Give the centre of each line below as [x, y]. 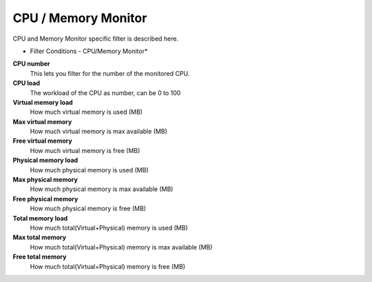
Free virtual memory [42, 141]
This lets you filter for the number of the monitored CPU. [110, 73]
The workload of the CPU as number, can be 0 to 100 [105, 92]
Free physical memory [45, 199]
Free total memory [40, 257]
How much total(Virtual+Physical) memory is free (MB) [108, 266]
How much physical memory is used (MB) [89, 170]
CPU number [32, 64]
